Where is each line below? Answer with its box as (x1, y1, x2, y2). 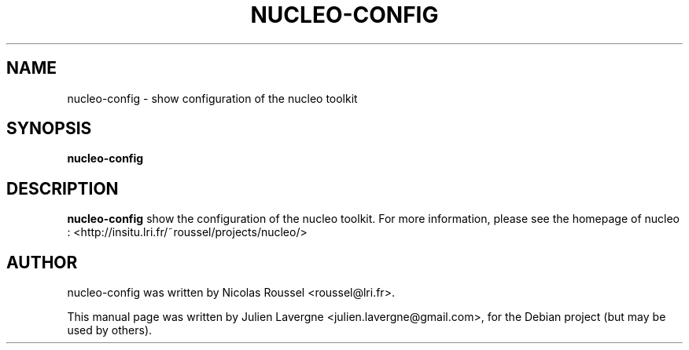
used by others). (67, 323, 153, 337)
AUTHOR (6, 252, 78, 272)
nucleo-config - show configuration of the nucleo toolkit (67, 91, 358, 105)
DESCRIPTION (6, 178, 119, 199)
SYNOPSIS (6, 118, 92, 139)
